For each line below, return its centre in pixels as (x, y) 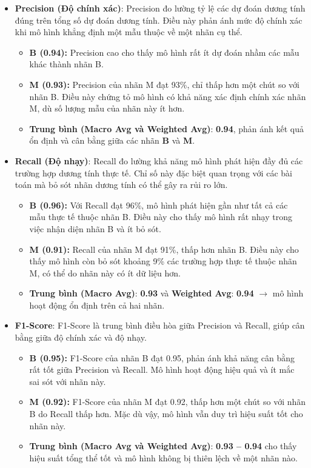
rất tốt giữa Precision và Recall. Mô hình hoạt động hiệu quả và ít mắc (162, 369)
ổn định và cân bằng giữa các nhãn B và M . (112, 140)
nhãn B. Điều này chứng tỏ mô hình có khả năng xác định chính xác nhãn (168, 96)
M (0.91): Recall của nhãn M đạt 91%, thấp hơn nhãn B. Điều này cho (164, 249)
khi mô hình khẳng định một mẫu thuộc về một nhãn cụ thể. (129, 32)
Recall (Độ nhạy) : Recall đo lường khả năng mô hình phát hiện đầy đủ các (159, 160)
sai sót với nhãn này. (68, 381)
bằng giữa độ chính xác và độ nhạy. (81, 337)
